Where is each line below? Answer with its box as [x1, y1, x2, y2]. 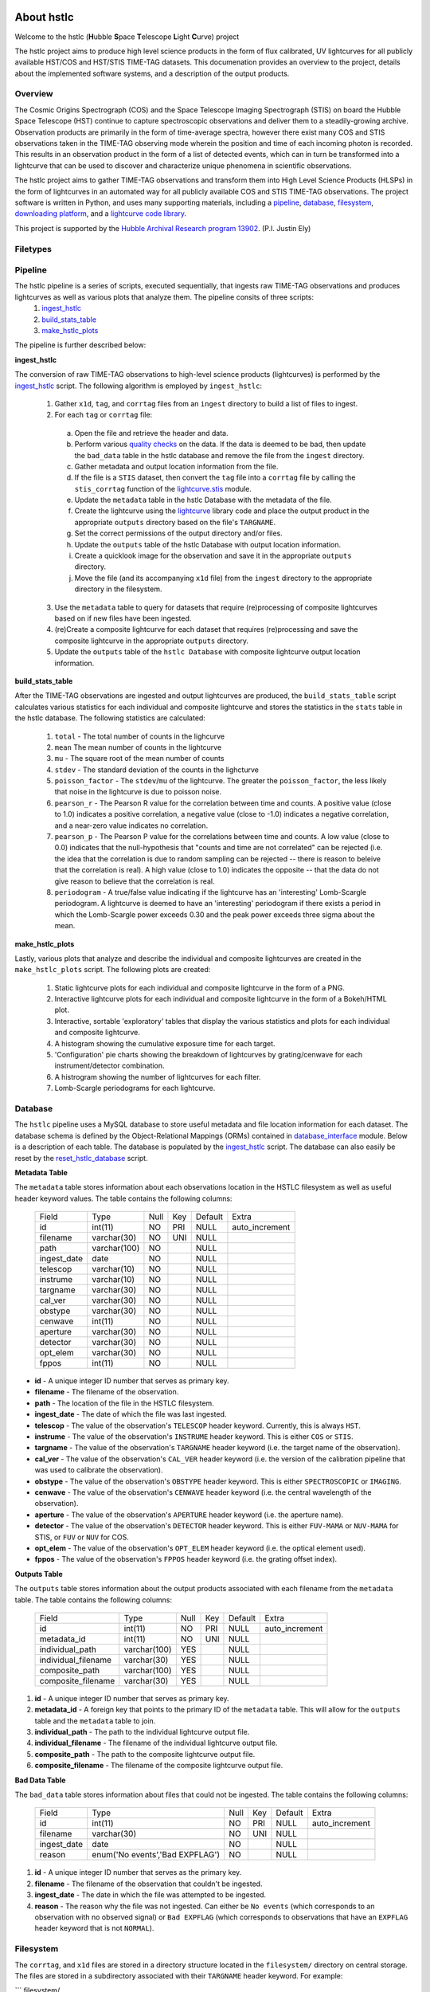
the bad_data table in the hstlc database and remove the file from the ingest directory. [74, 450, 365, 460]
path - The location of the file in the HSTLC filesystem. [34, 1398, 214, 1408]
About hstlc [14, 10, 75, 24]
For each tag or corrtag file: [54, 410, 153, 420]
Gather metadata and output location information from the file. [74, 461, 279, 471]
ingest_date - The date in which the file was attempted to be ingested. [34, 1890, 267, 1900]
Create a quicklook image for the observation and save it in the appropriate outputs [74, 551, 352, 561]
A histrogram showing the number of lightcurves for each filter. [54, 1072, 262, 1081]
